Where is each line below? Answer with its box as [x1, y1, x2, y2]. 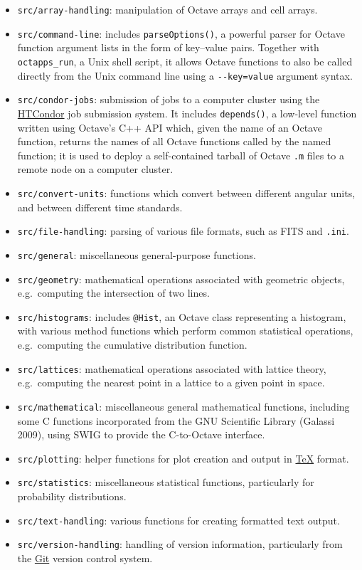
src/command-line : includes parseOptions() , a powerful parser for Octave [17, 26, 345, 41]
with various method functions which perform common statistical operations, [17, 323, 353, 338]
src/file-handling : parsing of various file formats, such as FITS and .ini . [17, 223, 349, 238]
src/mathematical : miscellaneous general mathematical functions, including [17, 399, 350, 413]
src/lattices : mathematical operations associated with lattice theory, [17, 361, 326, 376]
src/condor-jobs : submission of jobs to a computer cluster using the [17, 92, 320, 107]
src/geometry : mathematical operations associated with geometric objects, [17, 271, 345, 286]
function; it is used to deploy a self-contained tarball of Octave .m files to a [17, 147, 344, 162]
